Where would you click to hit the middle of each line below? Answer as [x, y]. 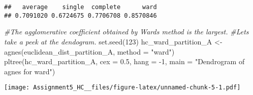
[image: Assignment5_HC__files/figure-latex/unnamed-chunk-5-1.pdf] [122, 88]
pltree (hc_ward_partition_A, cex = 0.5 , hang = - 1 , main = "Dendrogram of [124, 61]
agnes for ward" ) [30, 71]
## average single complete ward [81, 7]
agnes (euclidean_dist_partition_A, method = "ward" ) [89, 51]
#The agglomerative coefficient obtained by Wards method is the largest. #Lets [126, 32]
